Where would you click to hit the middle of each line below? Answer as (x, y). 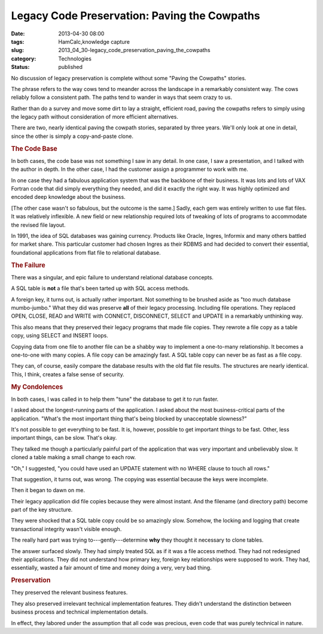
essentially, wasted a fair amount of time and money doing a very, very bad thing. (111, 568)
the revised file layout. (38, 225)
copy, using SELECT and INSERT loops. (60, 336)
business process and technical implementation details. (80, 612)
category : (24, 58)
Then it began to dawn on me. (48, 490)
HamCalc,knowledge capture (94, 41)
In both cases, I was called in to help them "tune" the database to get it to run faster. (115, 399)
